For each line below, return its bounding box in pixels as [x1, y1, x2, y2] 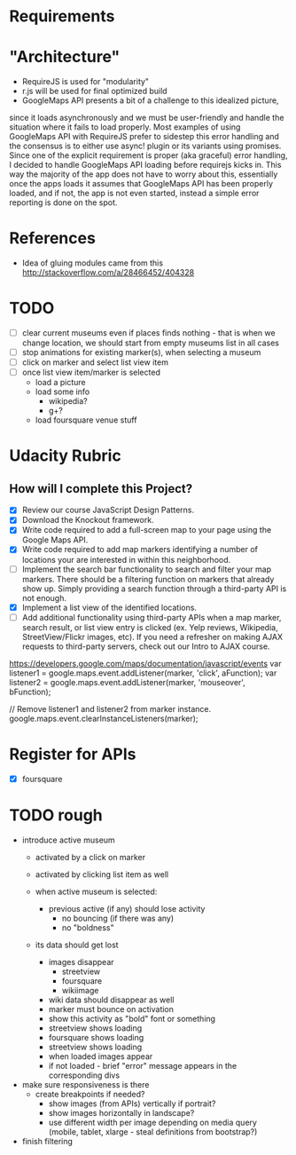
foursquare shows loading [48, 1032, 144, 1042]
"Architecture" [9, 47, 121, 67]
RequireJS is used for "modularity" [21, 76, 149, 87]
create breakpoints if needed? [35, 1088, 145, 1099]
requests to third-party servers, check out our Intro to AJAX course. [21, 641, 270, 652]
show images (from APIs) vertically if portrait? [48, 1098, 216, 1109]
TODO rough [9, 805, 104, 825]
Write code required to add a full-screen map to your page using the [21, 525, 272, 535]
